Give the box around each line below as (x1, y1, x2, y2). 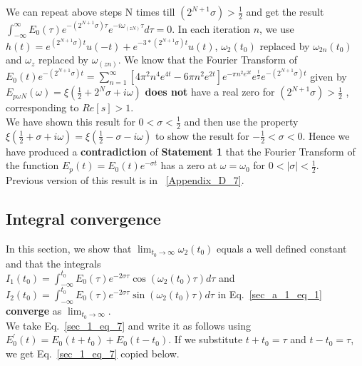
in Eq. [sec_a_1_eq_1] (217, 286, 323, 301)
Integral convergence (6, 207, 161, 229)
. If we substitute (168, 332, 243, 347)
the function (6, 158, 59, 173)
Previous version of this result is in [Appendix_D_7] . (6, 172, 244, 187)
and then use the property (184, 114, 299, 128)
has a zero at (160, 158, 217, 173)
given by (310, 68, 347, 83)
